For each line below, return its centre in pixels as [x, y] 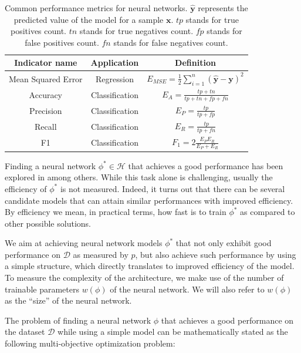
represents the [223, 8]
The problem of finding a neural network [78, 320]
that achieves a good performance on [227, 320]
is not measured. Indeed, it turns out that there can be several [173, 188]
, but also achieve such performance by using [216, 254]
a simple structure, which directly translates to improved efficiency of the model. [150, 266]
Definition [195, 63]
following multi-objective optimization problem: [90, 343]
